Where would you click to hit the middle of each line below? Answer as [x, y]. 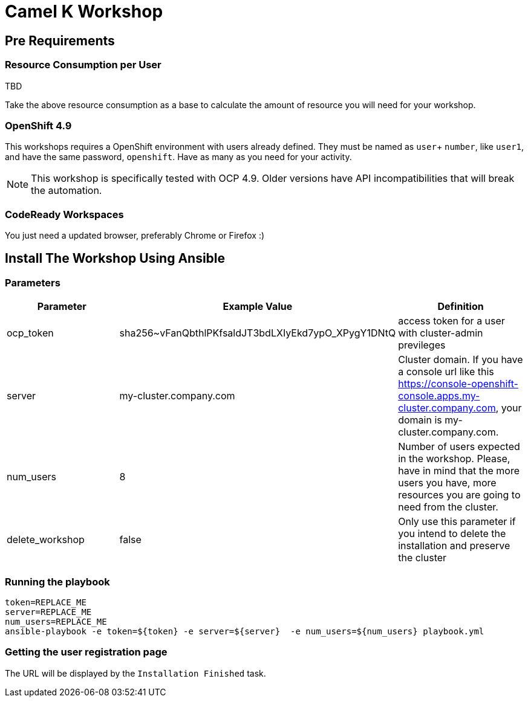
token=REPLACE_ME [46, 603]
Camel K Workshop [84, 11]
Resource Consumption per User [83, 65]
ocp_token [30, 333]
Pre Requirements [60, 40]
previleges [422, 345]
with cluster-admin [441, 333]
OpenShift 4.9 [38, 125]
